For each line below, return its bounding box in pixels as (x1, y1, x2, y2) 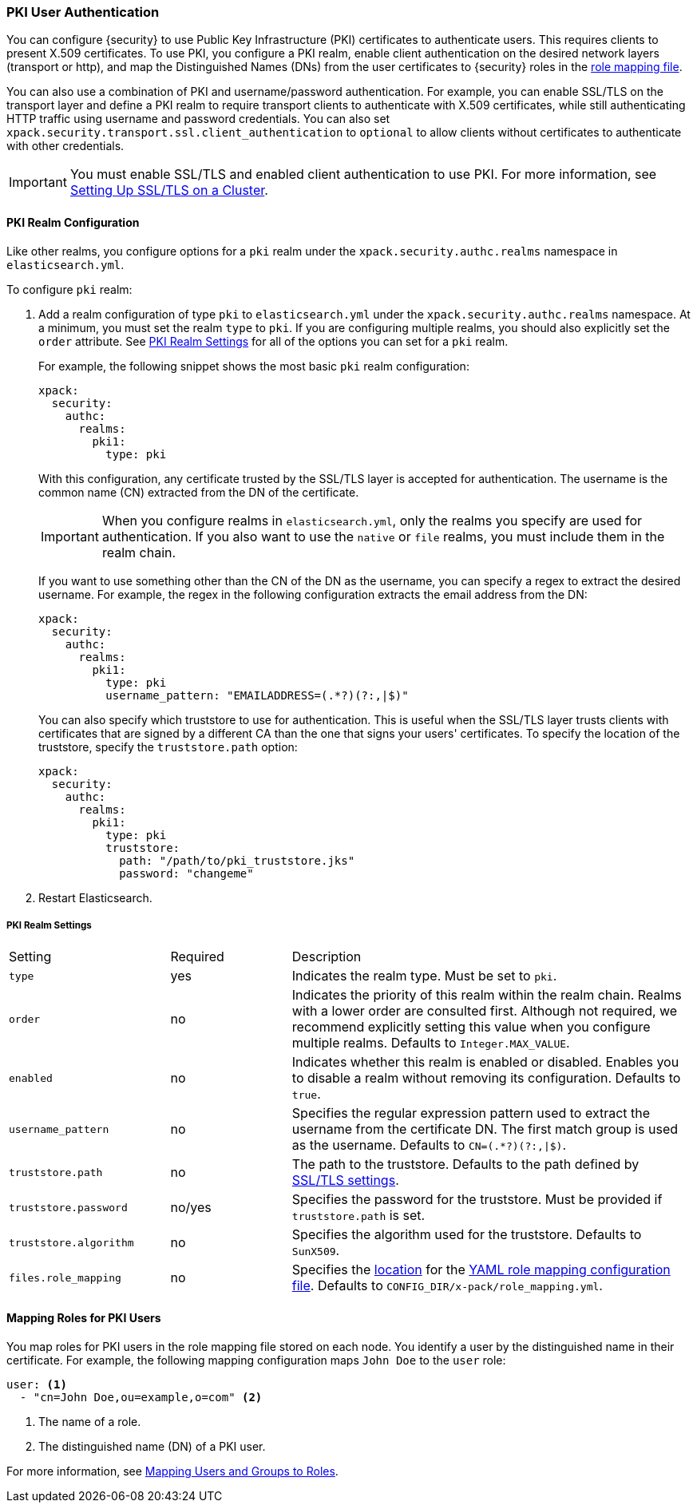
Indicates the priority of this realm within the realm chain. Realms (291, 987, 682, 1004)
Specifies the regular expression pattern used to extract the (291, 1105, 651, 1122)
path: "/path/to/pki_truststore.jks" (119, 854, 355, 867)
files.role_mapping (9, 1271, 121, 1284)
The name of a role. (38, 1414, 141, 1428)
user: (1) (6, 1377, 67, 1391)
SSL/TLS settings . (291, 1172, 399, 1189)
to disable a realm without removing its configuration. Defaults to (291, 1070, 681, 1087)
